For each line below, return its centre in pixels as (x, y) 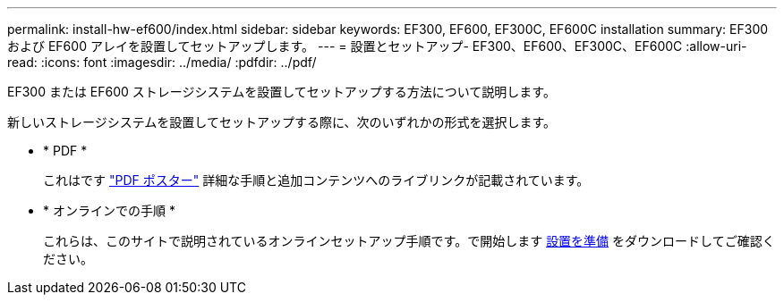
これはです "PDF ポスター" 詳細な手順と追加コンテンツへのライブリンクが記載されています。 (316, 180)
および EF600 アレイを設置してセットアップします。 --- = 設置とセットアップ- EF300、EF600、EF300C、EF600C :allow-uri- (377, 46)
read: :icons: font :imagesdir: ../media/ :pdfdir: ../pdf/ (162, 62)
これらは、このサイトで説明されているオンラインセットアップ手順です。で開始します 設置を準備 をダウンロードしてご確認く (409, 241)
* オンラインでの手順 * (109, 210)
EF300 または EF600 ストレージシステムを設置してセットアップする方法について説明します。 (281, 92)
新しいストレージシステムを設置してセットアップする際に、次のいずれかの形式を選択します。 (282, 122)
